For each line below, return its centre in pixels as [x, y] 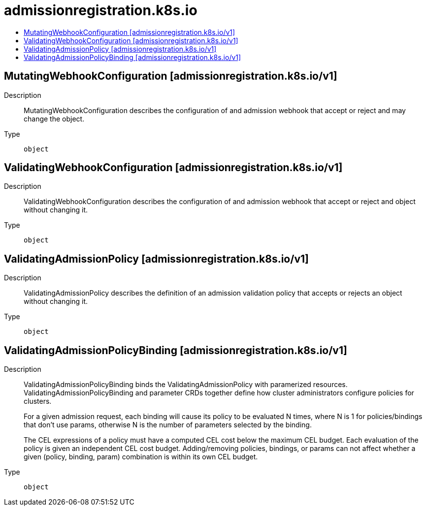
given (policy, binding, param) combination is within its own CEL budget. [141, 457]
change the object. [54, 119]
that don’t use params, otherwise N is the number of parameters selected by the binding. [168, 425]
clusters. [38, 401]
